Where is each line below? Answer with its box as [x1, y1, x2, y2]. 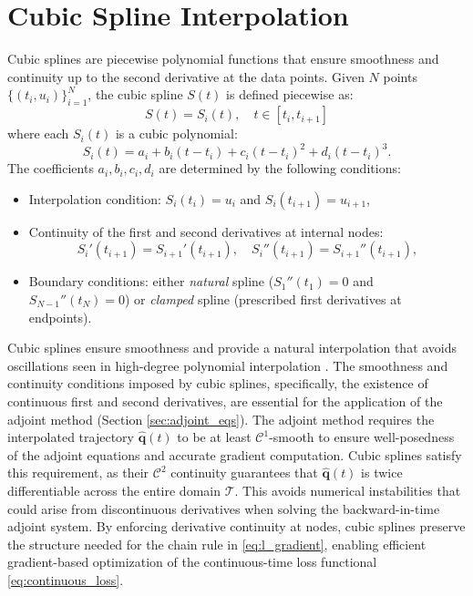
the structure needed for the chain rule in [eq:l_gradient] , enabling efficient [7, 534, 427, 553]
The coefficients [7, 159, 94, 178]
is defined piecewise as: [226, 85, 354, 104]
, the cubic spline [87, 85, 183, 104]
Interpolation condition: [28, 189, 161, 208]
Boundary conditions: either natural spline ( [28, 272, 274, 291]
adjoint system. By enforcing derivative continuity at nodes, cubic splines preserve [7, 517, 466, 536]
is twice [361, 463, 403, 482]
